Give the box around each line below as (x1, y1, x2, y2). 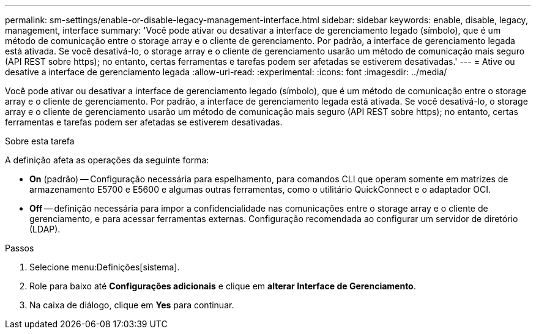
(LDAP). (29, 224, 61, 234)
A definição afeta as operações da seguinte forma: (5, 155, 209, 165)
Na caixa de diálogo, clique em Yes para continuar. (29, 300, 234, 310)
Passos (5, 243, 34, 253)
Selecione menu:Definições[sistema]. (29, 262, 180, 272)
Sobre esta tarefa (5, 136, 75, 146)
